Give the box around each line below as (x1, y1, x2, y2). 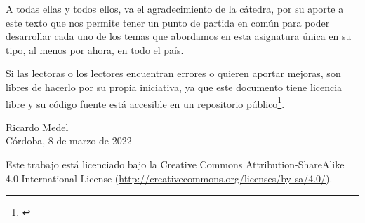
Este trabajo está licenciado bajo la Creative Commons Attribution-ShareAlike (6, 157, 345, 171)
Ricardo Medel (6, 119, 69, 134)
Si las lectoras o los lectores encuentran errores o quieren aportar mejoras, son (6, 66, 341, 81)
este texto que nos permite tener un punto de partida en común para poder (6, 15, 330, 29)
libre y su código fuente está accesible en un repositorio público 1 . (6, 94, 285, 111)
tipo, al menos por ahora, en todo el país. (6, 42, 184, 57)
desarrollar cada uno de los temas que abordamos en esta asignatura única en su (6, 29, 352, 43)
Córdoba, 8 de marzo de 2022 (6, 133, 132, 148)
